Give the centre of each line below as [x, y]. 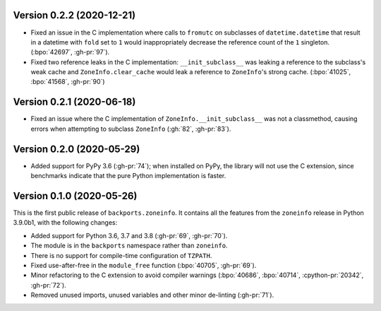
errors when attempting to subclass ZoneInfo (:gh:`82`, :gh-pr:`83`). [131, 129]
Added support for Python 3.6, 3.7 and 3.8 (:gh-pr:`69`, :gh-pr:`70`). [129, 235]
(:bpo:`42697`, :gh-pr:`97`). [70, 52]
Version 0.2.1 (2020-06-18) [74, 102]
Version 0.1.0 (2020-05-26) [75, 195]
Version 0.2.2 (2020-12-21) [74, 15]
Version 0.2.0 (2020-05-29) [77, 149]
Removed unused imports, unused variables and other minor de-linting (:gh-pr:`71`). [152, 295]
